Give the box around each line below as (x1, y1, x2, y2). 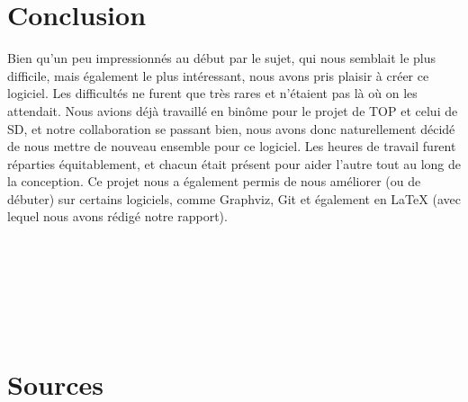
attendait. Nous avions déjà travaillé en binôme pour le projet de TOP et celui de (7, 101, 458, 120)
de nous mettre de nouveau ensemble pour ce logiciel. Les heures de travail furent (7, 137, 456, 156)
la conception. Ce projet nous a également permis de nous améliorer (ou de (7, 172, 421, 191)
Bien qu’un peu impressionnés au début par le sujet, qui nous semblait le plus (7, 49, 436, 67)
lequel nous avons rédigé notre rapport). (7, 207, 228, 226)
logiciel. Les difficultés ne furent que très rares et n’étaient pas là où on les (7, 84, 418, 103)
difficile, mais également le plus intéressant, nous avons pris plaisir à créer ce (7, 66, 429, 85)
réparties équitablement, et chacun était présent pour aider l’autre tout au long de (7, 154, 462, 173)
